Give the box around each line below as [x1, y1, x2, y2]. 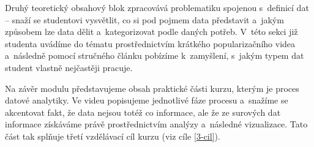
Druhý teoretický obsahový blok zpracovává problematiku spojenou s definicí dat [5, 1, 309, 13]
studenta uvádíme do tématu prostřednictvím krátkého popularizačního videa [5, 37, 296, 50]
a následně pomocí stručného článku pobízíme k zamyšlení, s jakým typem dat [5, 49, 304, 62]
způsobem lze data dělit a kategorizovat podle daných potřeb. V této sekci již [5, 25, 298, 38]
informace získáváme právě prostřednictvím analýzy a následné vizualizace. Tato [5, 118, 308, 130]
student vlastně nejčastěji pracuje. [5, 61, 133, 73]
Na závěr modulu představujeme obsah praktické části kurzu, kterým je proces [5, 81, 299, 94]
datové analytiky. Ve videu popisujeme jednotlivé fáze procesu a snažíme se [5, 94, 288, 107]
